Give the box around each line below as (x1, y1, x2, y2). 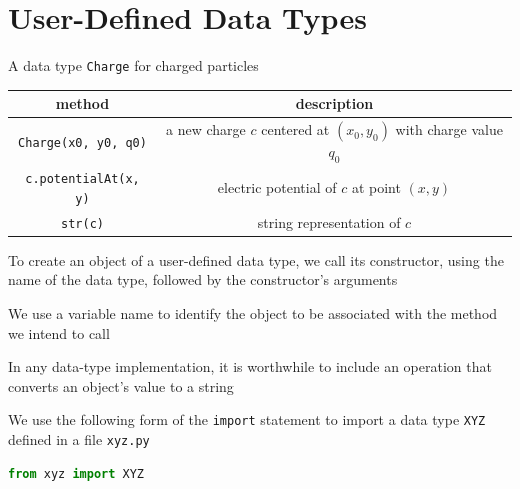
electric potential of (217, 177, 337, 198)
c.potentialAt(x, (25, 172, 140, 187)
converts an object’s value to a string (8, 375, 234, 396)
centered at (261, 119, 330, 140)
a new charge (166, 119, 246, 140)
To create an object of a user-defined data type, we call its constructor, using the (8, 249, 504, 270)
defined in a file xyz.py (8, 429, 150, 450)
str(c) (61, 216, 104, 231)
